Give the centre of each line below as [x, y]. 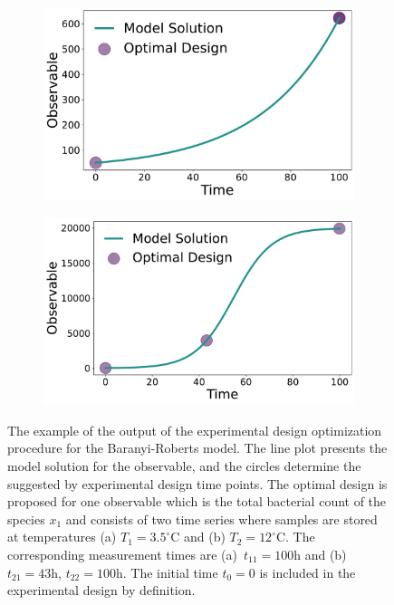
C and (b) [198, 537]
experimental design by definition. [101, 590]
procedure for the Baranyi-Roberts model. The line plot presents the [197, 448]
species [26, 519]
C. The [295, 537]
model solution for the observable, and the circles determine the [184, 465]
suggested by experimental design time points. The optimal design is [197, 483]
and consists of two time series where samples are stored [221, 519]
